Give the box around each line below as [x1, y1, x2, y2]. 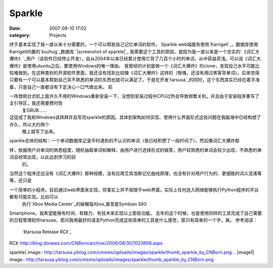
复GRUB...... [22, 107, 47, 113]
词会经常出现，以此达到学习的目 [9, 154, 76, 160]
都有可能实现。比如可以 [9, 194, 58, 200]
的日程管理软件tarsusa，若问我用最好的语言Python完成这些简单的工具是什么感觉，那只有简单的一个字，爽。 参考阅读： [9, 217, 258, 223]
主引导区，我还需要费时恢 [9, 100, 63, 106]
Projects [49, 32, 67, 38]
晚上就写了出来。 [22, 129, 58, 135]
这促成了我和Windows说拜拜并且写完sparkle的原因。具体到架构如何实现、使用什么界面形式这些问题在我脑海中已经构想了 [9, 114, 261, 121]
